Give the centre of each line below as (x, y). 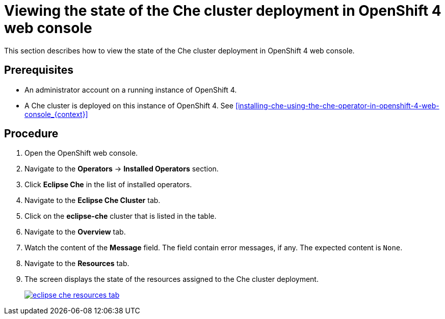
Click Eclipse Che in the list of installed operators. (108, 185)
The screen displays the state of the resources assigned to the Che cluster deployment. (172, 279)
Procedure (31, 134)
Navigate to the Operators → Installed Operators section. (122, 169)
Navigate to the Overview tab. (75, 232)
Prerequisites (39, 70)
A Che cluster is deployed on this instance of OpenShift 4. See (129, 105)
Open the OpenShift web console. (81, 153)
